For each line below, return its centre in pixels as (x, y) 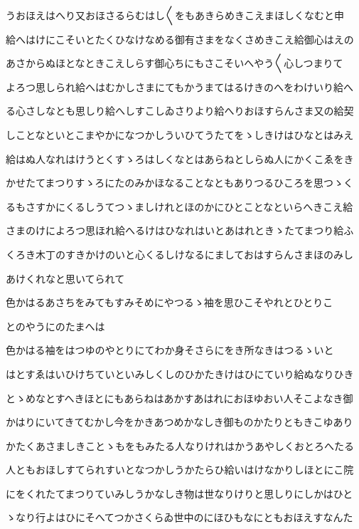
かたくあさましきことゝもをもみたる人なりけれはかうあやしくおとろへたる (180, 445)
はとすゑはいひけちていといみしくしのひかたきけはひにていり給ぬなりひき (180, 373)
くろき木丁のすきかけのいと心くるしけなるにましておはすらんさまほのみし (179, 254)
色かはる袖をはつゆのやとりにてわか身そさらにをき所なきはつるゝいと (170, 350)
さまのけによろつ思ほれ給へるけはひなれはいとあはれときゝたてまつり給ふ (180, 230)
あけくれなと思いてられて (65, 278)
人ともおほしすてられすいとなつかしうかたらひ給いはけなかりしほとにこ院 (180, 470)
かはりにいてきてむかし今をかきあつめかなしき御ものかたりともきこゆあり (179, 422)
